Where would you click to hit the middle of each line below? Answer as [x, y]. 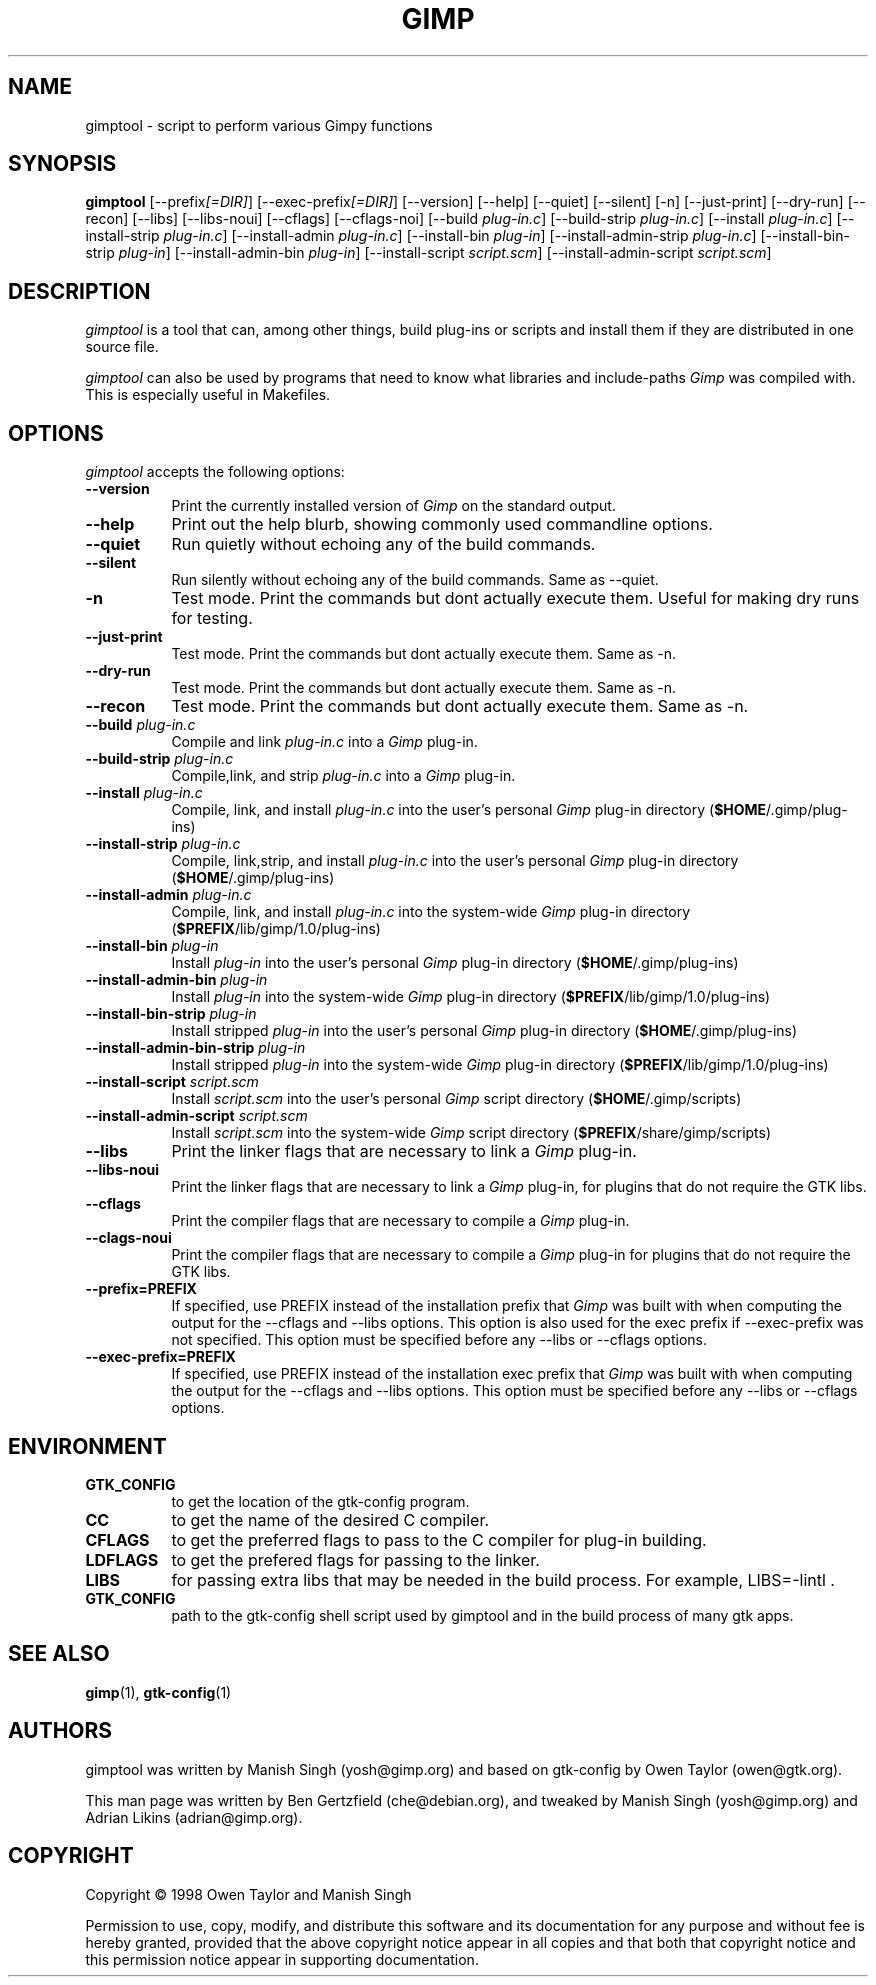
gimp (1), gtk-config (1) [158, 1692]
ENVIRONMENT [87, 1446]
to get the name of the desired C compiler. [330, 1519]
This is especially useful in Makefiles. [208, 395]
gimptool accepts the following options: [215, 472]
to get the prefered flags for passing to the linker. [355, 1559]
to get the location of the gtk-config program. [320, 1501]
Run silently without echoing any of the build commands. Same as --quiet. [415, 580]
